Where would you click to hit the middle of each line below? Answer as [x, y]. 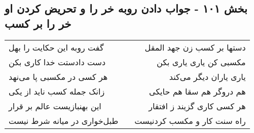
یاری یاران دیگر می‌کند [207, 76]
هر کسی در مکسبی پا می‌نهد [58, 76]
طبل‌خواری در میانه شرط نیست [64, 120]
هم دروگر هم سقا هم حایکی [197, 91]
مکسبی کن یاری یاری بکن [201, 62]
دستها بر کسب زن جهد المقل [195, 47]
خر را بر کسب [38, 23]
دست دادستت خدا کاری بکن [57, 62]
